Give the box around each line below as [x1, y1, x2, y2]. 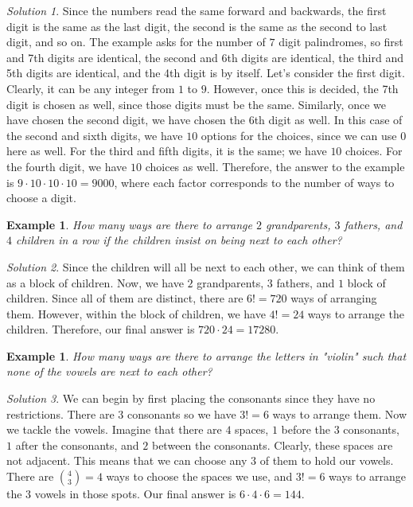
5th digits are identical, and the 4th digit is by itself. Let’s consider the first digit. [6, 64, 405, 81]
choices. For [345, 142, 403, 159]
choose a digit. [6, 189, 76, 206]
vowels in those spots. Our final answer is [34, 486, 236, 502]
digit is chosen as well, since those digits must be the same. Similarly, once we [6, 96, 386, 112]
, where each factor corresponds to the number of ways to [114, 174, 395, 190]
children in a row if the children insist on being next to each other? [16, 232, 342, 248]
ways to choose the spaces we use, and [106, 468, 293, 485]
